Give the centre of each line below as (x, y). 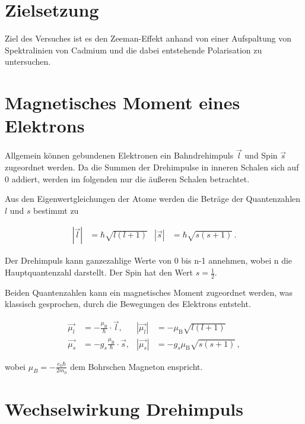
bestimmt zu (56, 210)
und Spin (261, 155)
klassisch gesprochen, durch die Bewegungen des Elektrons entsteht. (128, 304)
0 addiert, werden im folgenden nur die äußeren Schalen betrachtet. (127, 178)
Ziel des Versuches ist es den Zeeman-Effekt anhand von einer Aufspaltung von (148, 38)
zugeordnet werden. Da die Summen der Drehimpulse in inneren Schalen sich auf (152, 167)
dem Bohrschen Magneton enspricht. (136, 366)
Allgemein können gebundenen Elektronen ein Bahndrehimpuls (119, 155)
